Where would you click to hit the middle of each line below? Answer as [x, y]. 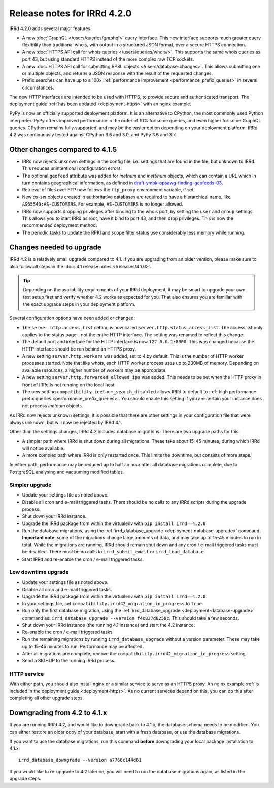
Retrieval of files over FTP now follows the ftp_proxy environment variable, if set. [109, 190]
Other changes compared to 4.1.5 [63, 149]
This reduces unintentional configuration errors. [72, 168]
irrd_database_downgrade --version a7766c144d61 [80, 760]
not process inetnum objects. [53, 406]
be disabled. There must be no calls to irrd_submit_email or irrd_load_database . [114, 552]
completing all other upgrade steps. [46, 698]
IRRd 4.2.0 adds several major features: [51, 28]
